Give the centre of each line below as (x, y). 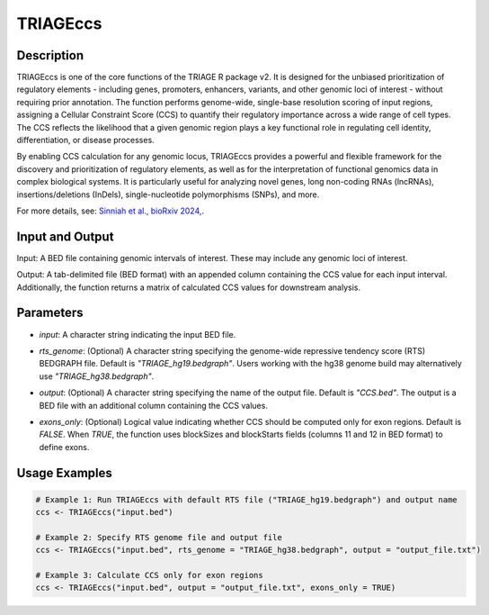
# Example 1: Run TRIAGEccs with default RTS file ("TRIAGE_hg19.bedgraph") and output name (246, 499)
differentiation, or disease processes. (85, 140)
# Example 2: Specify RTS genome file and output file (159, 537)
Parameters (50, 313)
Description (50, 55)
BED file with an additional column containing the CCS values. (154, 405)
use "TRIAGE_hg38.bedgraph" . (97, 376)
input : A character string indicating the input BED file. (138, 334)
